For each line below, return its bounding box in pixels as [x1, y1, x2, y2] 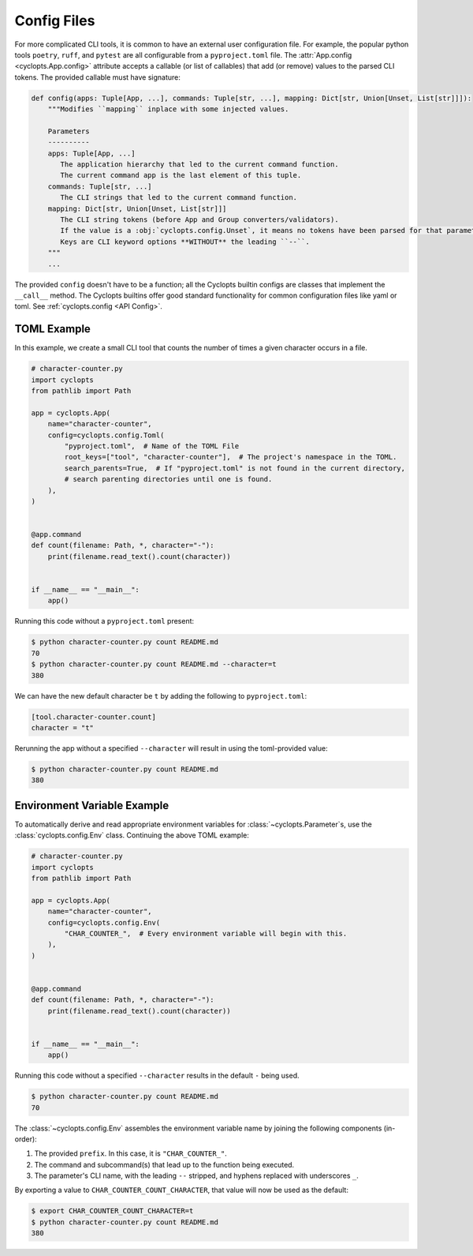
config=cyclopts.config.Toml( [47, 430, 165, 440]
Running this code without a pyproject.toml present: [14, 617, 195, 626]
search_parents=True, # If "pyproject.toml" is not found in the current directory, [64, 463, 406, 473]
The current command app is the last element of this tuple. [60, 171, 302, 180]
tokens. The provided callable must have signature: [14, 72, 181, 82]
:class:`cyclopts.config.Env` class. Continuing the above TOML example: [14, 830, 250, 840]
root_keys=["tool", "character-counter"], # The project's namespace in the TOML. [64, 452, 397, 462]
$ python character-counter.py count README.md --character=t [31, 660, 277, 669]
